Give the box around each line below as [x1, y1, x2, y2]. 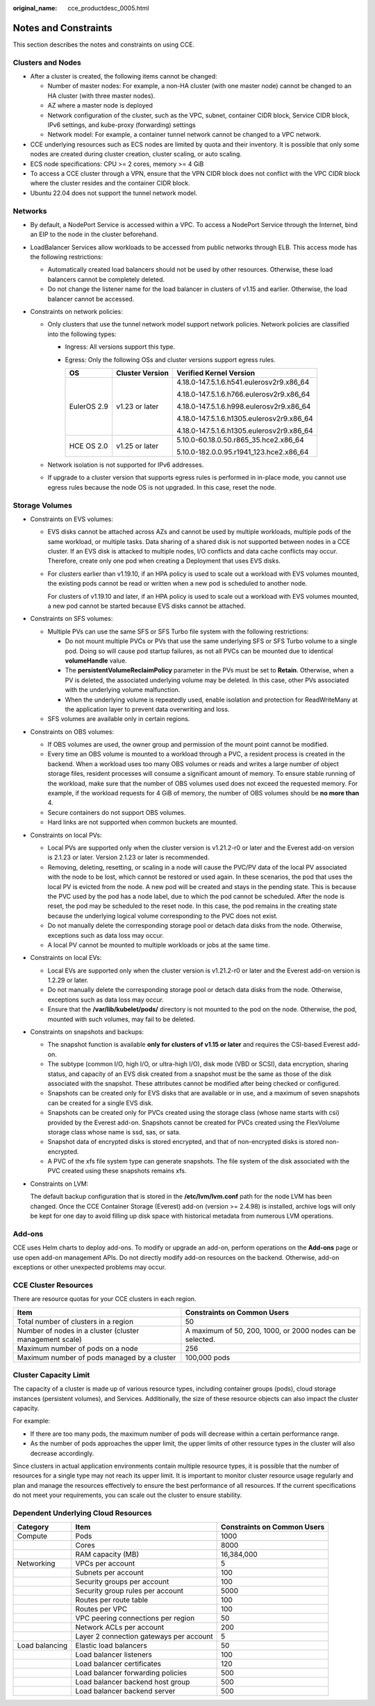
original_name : [12, 4, 58, 12]
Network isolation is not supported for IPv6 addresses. [47, 461, 204, 469]
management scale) [17, 1334, 83, 1344]
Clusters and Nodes [12, 58, 81, 67]
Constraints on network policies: [30, 308, 123, 315]
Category [17, 1522, 49, 1532]
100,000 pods [185, 1352, 231, 1362]
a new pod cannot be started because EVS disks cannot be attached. [47, 602, 246, 610]
